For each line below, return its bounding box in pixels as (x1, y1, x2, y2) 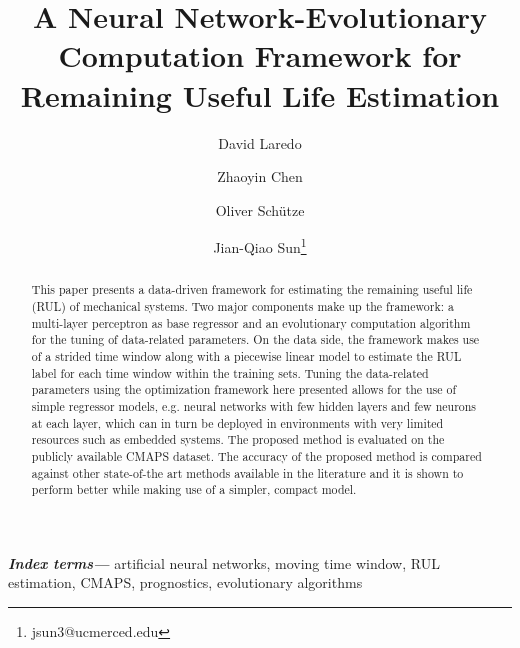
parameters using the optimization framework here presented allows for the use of (31, 381, 457, 398)
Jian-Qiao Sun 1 (213, 234, 307, 257)
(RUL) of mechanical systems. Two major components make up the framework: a (31, 297, 454, 314)
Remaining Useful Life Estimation (20, 74, 500, 115)
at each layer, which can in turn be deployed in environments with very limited (31, 414, 444, 431)
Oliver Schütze (215, 199, 305, 220)
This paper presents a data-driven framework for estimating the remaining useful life (31, 281, 473, 298)
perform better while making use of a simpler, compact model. (31, 481, 357, 498)
